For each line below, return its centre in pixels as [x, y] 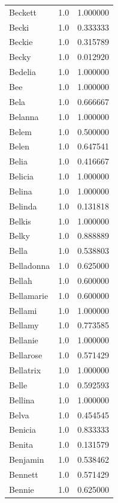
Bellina [22, 399]
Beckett [23, 12]
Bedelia [22, 72]
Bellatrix [25, 370]
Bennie [22, 489]
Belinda [23, 206]
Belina [21, 191]
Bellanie [24, 340]
